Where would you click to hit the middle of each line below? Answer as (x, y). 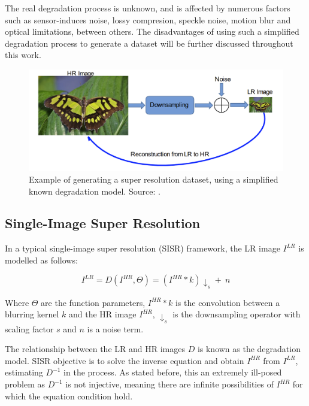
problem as (25, 384)
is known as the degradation (249, 349)
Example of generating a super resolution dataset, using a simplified (154, 179)
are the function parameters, (93, 302)
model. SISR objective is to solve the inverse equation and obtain (125, 360)
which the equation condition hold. (69, 396)
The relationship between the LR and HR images (95, 349)
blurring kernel (32, 314)
